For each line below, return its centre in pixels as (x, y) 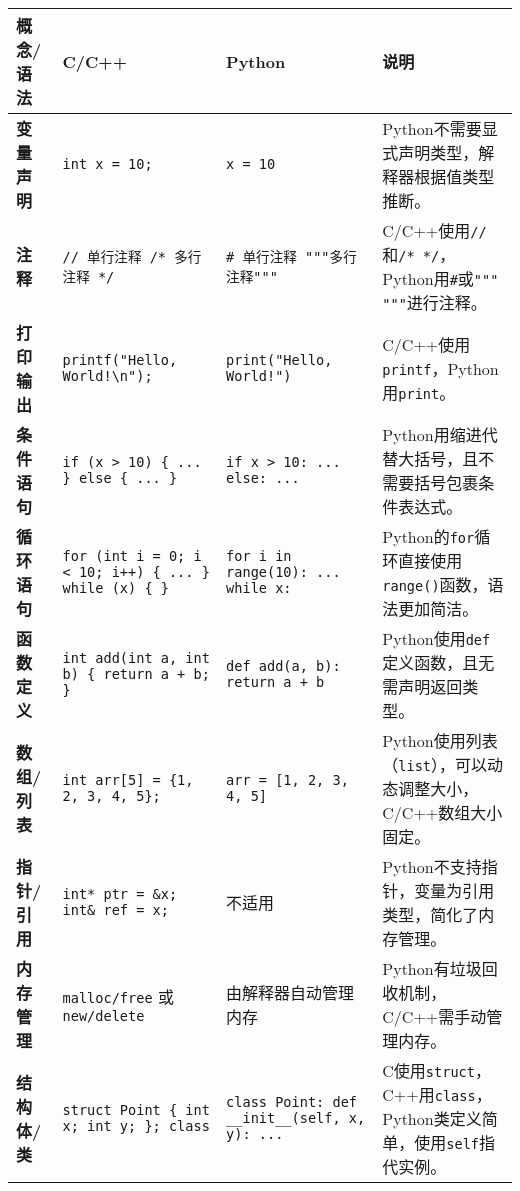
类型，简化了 (430, 914)
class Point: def (292, 1102)
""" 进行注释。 (434, 302)
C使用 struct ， (436, 1070)
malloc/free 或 (118, 996)
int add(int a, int (136, 658)
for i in (259, 556)
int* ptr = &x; (120, 894)
